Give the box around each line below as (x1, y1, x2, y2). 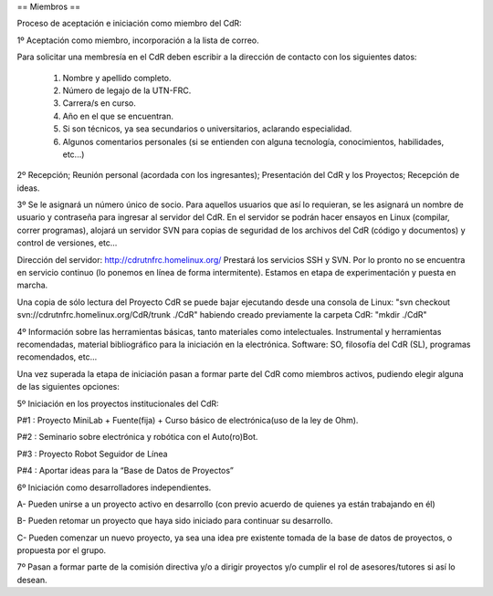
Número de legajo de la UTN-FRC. (62, 85, 192, 96)
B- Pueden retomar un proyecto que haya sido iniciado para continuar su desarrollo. (16, 516, 333, 527)
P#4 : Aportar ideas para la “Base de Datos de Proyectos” (16, 465, 235, 476)
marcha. (16, 279, 48, 291)
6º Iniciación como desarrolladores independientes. (16, 482, 212, 493)
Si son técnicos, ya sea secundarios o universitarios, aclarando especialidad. (62, 123, 352, 134)
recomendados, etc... (16, 351, 98, 362)
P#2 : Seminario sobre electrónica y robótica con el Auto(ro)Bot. (16, 432, 258, 443)
